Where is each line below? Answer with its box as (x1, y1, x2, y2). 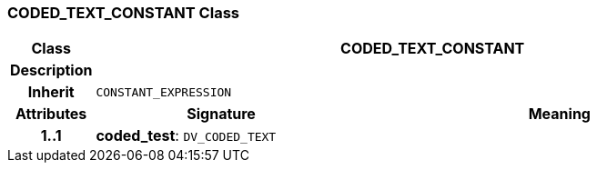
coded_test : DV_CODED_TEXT (96, 126, 277, 145)
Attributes (15, 105, 87, 124)
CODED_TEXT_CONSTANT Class (7, 4, 239, 22)
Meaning (528, 105, 591, 124)
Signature (187, 105, 256, 124)
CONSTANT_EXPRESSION (96, 85, 232, 99)
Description (10, 61, 93, 80)
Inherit (27, 83, 75, 102)
